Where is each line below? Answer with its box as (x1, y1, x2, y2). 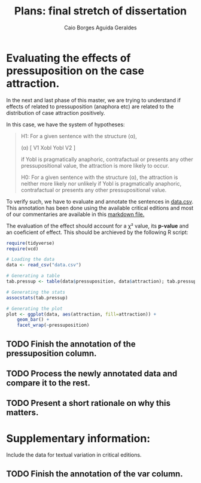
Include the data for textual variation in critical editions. (6, 451, 142, 458)
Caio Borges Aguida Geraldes (63, 24, 138, 31)
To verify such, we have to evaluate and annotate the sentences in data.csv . (6, 198, 193, 205)
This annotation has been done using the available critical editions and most (6, 204, 194, 211)
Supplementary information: (6, 432, 151, 445)
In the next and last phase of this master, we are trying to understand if (6, 96, 181, 104)
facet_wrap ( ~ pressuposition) (17, 322, 90, 329)
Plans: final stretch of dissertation (14, 4, 187, 18)
